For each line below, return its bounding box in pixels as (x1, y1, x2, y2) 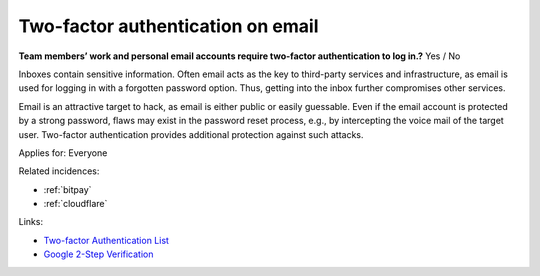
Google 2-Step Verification (43, 248, 154, 260)
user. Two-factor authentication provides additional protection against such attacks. (18, 128, 364, 140)
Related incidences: (18, 165, 100, 177)
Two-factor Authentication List (43, 234, 170, 246)
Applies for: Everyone (18, 146, 108, 159)
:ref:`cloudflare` (43, 198, 108, 210)
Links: (18, 216, 44, 228)
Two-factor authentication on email (18, 15, 319, 37)
